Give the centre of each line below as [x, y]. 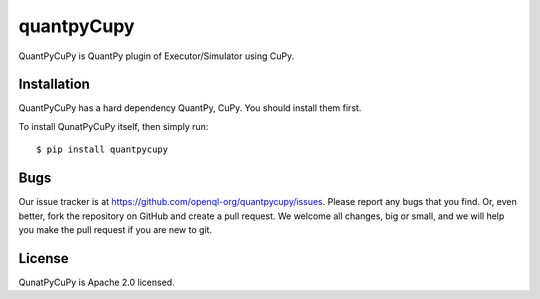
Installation [54, 84]
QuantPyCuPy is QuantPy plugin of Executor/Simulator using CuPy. [156, 56]
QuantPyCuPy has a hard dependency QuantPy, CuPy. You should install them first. [190, 108]
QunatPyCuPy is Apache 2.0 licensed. [96, 282]
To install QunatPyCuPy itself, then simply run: [113, 126]
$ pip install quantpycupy [102, 149]
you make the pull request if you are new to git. [115, 229]
